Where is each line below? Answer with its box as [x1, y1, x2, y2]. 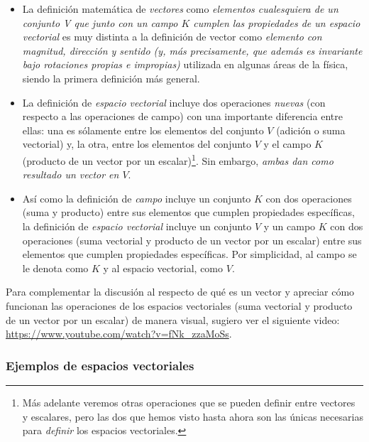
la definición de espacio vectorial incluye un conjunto [22, 218, 252, 233]
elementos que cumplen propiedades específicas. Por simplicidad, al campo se [22, 247, 357, 262]
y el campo [263, 136, 312, 151]
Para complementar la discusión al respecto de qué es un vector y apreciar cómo [6, 284, 355, 299]
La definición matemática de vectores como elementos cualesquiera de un [22, 1, 338, 16]
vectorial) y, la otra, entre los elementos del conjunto [22, 136, 252, 151]
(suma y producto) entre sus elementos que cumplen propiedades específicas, [22, 205, 355, 220]
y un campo [263, 218, 316, 233]
